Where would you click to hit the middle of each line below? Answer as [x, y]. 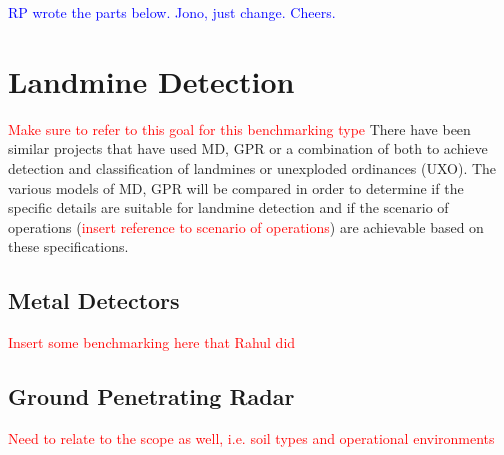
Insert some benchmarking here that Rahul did [152, 342]
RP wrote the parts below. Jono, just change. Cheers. [172, 12]
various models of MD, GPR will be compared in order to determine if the [236, 187]
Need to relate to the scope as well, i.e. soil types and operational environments [251, 437]
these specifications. [68, 246]
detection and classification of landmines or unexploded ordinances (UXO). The [252, 167]
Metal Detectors [94, 300]
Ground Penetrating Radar [151, 396]
